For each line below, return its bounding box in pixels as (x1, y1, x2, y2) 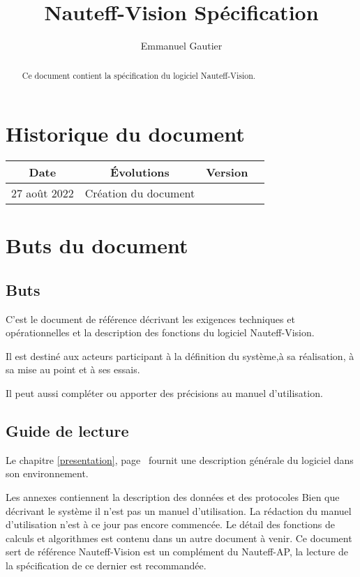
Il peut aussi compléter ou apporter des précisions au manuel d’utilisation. (6, 386, 323, 400)
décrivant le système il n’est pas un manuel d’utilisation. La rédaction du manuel (6, 503, 352, 518)
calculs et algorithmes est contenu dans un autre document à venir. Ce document (6, 530, 352, 545)
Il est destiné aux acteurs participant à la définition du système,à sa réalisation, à (6, 348, 354, 363)
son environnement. (6, 466, 89, 481)
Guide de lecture (6, 420, 129, 442)
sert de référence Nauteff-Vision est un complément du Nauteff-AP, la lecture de (6, 544, 348, 559)
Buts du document (6, 231, 188, 260)
